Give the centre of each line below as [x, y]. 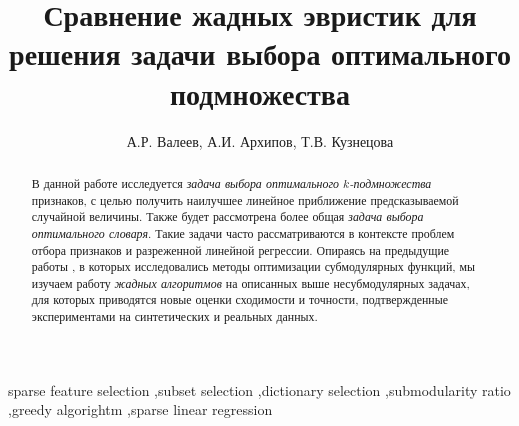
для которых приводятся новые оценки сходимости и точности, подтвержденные [239, 299]
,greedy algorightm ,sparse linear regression [140, 409]
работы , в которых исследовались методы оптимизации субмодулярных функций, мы [253, 266]
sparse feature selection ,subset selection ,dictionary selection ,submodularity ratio [259, 389]
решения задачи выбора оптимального [260, 53]
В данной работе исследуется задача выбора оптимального [185, 182]
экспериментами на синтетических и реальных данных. [174, 316]
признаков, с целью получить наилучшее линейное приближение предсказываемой [245, 199]
